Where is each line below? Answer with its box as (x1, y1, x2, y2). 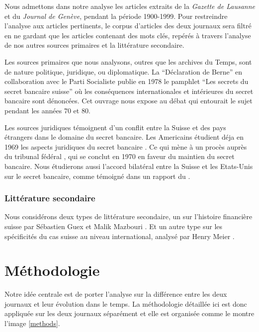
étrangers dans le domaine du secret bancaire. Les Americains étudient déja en (4, 132, 244, 142)
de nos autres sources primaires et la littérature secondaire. (4, 40, 184, 50)
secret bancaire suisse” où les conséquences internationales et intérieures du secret (4, 85, 254, 96)
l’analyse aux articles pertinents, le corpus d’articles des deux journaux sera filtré (4, 20, 252, 31)
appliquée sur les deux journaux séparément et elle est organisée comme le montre (4, 308, 255, 319)
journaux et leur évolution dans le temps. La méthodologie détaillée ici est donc (4, 298, 247, 309)
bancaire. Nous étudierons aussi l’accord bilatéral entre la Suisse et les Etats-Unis (4, 161, 253, 171)
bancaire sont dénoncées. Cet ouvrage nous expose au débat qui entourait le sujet (4, 95, 253, 106)
